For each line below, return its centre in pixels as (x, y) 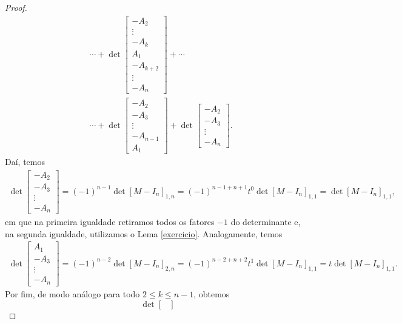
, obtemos (212, 293)
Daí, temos (25, 162)
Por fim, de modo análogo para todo (72, 293)
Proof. (16, 7)
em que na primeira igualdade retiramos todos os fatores (110, 222)
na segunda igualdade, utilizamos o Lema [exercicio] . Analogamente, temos (144, 233)
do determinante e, (266, 222)
